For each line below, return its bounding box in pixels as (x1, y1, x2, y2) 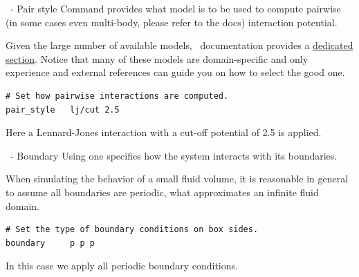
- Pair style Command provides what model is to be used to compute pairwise (10, 1, 341, 15)
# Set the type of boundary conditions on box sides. (6, 225, 259, 235)
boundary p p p (6, 238, 95, 248)
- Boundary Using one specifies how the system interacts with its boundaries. (10, 148, 338, 162)
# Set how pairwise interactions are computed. (6, 90, 229, 101)
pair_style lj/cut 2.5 (6, 104, 120, 115)
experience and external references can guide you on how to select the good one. (6, 65, 345, 79)
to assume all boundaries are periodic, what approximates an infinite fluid (6, 184, 319, 199)
